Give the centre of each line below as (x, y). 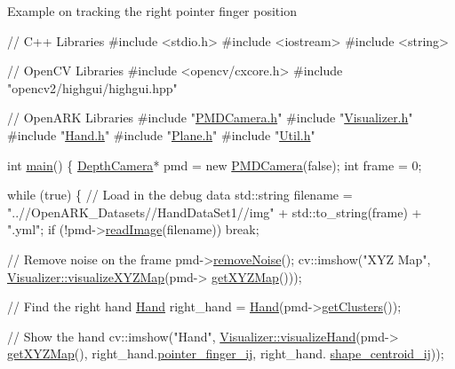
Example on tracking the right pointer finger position (152, 11)
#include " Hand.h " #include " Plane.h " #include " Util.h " (161, 134)
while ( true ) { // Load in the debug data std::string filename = (180, 195)
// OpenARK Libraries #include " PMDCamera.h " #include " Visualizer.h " (210, 118)
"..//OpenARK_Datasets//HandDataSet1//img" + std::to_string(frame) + (215, 212)
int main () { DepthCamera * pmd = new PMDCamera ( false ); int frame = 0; (215, 165)
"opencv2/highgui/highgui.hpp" (92, 87)
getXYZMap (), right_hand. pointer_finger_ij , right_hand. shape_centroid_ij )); (226, 353)
